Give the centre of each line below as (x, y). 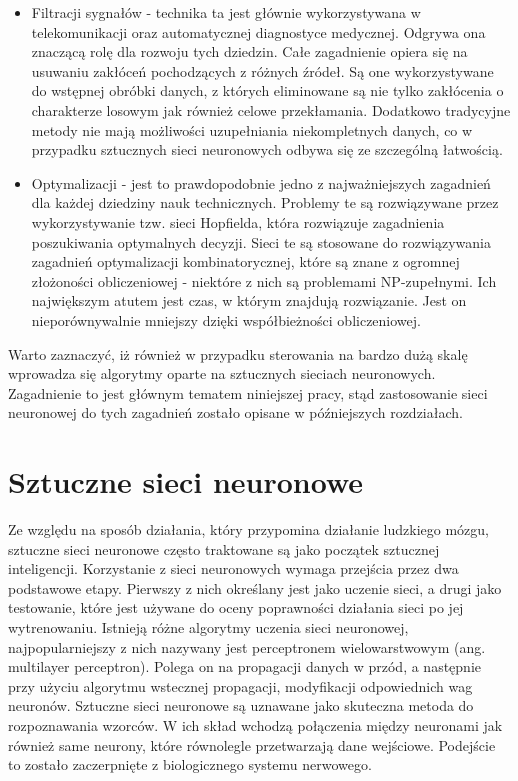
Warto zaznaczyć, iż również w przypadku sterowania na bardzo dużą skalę (238, 353)
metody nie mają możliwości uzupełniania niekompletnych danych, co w (252, 129)
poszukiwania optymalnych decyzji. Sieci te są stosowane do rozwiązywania (261, 241)
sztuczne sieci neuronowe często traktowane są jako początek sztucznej (224, 548)
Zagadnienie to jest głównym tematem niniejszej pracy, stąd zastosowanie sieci (248, 392)
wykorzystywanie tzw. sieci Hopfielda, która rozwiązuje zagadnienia (238, 221)
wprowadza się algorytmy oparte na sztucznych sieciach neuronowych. (222, 373)
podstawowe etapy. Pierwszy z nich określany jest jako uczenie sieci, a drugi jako (255, 587)
